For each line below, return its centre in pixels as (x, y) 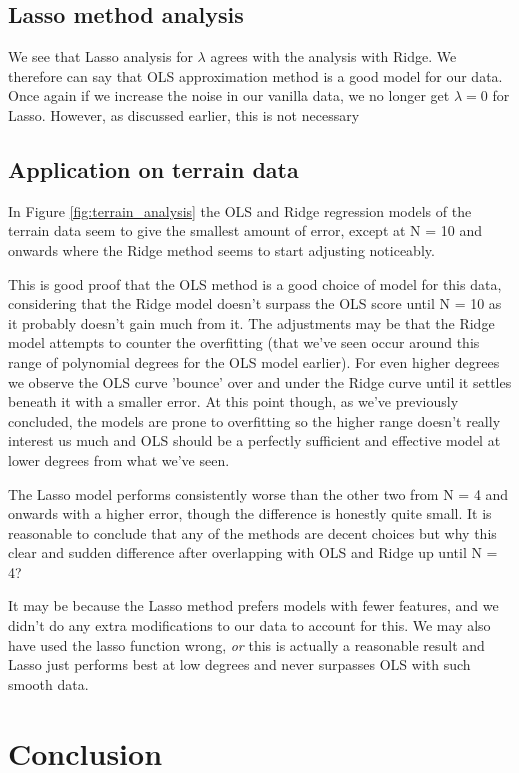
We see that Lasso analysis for (100, 56)
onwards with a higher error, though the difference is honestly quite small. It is (250, 513)
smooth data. (48, 683)
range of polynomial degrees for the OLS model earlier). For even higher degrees (254, 361)
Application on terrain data (153, 168)
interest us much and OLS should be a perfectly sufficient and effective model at (254, 440)
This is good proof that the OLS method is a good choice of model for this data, (255, 283)
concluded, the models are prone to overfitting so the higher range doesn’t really (254, 420)
